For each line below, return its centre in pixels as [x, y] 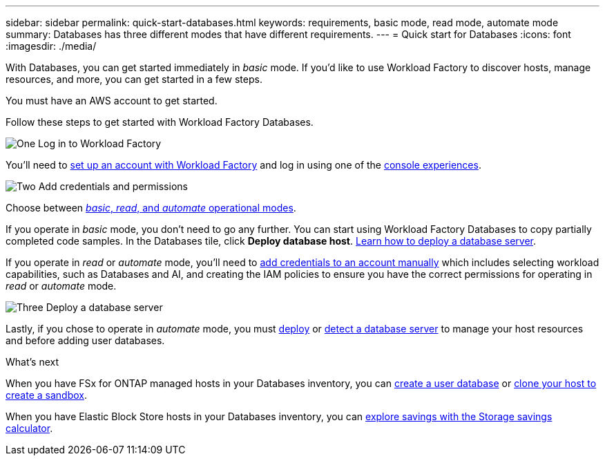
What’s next [32, 362]
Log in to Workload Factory [100, 143]
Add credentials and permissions [113, 186]
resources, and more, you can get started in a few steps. [134, 79]
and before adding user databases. [85, 340]
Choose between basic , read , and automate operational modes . [151, 208]
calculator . [29, 428]
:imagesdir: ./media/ [51, 46]
